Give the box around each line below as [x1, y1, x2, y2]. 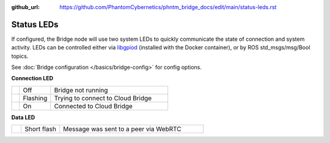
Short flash [24, 125, 56, 133]
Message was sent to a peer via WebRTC [63, 125, 182, 133]
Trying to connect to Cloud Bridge [54, 94, 152, 102]
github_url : [11, 4, 40, 10]
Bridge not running [54, 86, 108, 94]
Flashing [23, 94, 48, 102]
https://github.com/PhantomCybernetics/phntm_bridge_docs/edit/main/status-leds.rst [59, 4, 277, 10]
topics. [11, 52, 29, 60]
